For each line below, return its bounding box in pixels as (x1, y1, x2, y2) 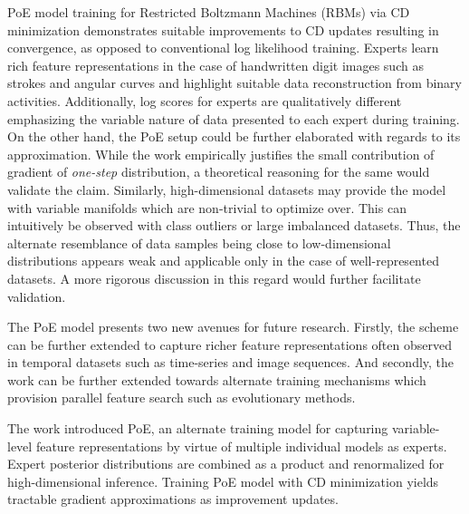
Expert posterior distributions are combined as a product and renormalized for (7, 454, 445, 473)
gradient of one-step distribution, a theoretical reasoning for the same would (7, 162, 430, 181)
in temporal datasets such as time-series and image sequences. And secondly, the (7, 353, 455, 372)
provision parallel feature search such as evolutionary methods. (7, 388, 356, 407)
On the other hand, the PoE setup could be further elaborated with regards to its (7, 127, 461, 146)
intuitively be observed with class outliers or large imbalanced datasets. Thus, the (7, 216, 461, 235)
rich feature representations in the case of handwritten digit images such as (7, 55, 424, 74)
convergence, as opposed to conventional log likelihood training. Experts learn (7, 38, 439, 57)
